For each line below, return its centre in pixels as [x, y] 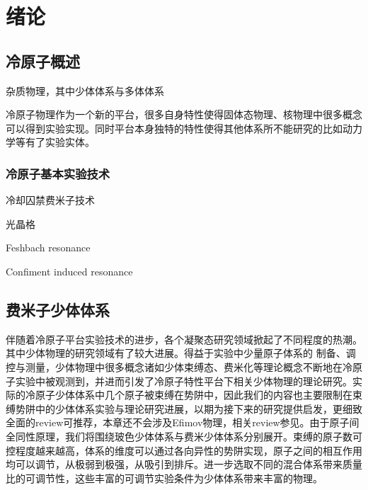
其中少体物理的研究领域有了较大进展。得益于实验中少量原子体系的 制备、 [176, 353]
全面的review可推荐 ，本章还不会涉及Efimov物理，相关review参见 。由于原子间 [183, 422]
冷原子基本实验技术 [58, 173]
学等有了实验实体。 [50, 142]
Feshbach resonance [48, 247]
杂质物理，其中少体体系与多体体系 [85, 90]
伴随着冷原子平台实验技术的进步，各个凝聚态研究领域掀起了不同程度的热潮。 [184, 339]
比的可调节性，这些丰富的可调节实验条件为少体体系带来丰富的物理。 [164, 478]
